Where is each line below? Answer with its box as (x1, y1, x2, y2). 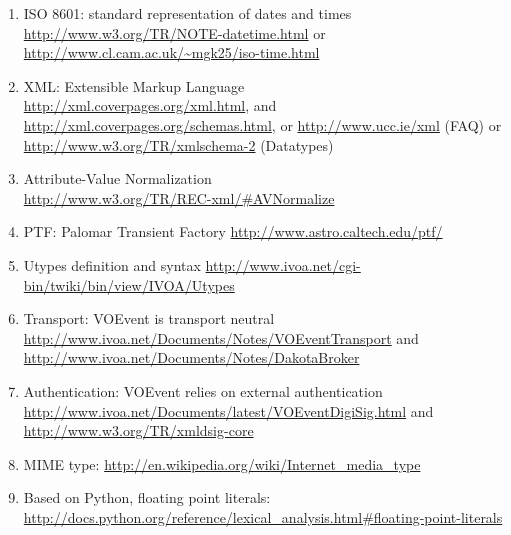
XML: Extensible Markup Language (23, 75, 245, 96)
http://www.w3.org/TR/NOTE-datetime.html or (23, 22, 326, 43)
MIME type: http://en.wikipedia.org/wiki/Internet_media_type (23, 453, 421, 474)
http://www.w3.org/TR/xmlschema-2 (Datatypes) (23, 134, 334, 155)
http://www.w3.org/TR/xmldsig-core (23, 420, 254, 441)
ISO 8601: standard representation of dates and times (23, 3, 352, 23)
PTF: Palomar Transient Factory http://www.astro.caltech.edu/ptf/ (23, 221, 443, 242)
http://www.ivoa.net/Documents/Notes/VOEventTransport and (23, 327, 419, 348)
